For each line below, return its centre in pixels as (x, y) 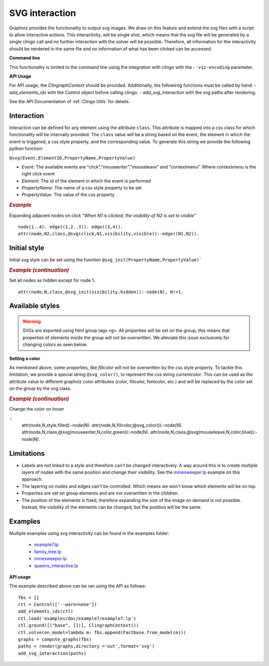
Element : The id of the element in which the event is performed (86, 181)
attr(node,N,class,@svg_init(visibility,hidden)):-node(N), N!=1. (101, 292)
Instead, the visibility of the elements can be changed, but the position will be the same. (112, 507)
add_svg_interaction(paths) (52, 653)
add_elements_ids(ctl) (46, 611)
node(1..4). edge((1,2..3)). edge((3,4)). (71, 227)
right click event (38, 174)
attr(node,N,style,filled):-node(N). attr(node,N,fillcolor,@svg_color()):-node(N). (102, 425)
